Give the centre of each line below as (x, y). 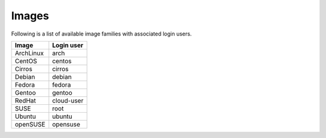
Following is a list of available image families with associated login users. (101, 34)
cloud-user (68, 101)
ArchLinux (29, 53)
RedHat (25, 101)
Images (30, 16)
